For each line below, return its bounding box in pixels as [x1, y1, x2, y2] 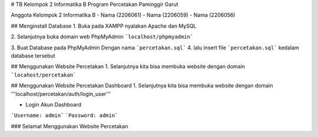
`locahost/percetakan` [11, 71, 77, 78]
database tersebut [11, 52, 55, 59]
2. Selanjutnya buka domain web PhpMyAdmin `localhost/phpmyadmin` [11, 33, 194, 41]
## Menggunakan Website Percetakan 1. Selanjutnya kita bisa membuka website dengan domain [11, 63, 246, 70]
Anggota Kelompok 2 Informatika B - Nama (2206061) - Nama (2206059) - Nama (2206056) [11, 12, 236, 19]
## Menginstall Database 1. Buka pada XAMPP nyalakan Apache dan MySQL [11, 22, 197, 29]
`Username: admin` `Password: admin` [11, 112, 118, 119]
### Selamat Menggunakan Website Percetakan [11, 122, 128, 129]
